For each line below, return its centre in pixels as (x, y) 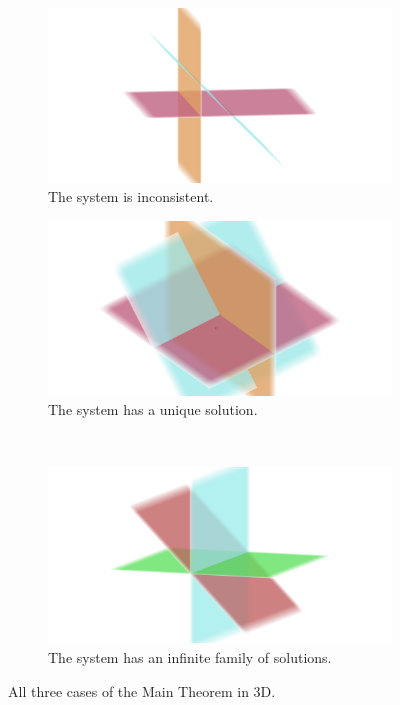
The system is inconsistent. (131, 196)
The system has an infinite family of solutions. (190, 656)
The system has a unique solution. (153, 409)
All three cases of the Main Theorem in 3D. (142, 690)
